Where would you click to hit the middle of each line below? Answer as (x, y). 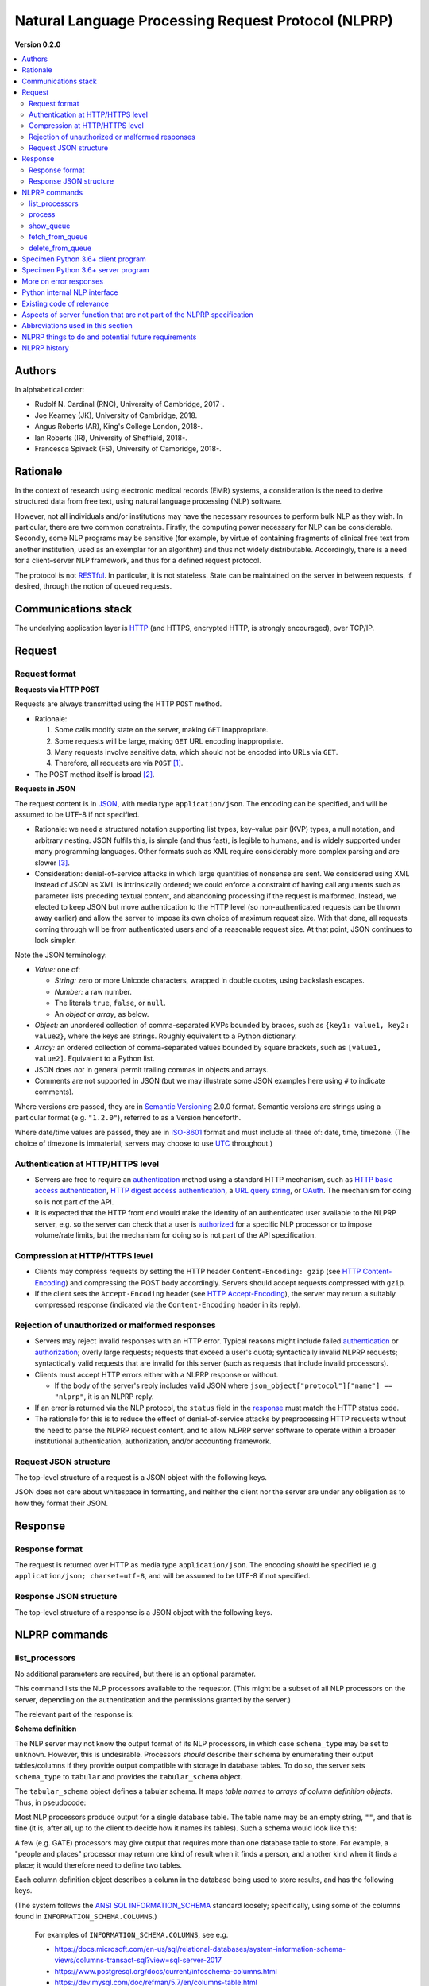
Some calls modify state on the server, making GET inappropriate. (161, 730)
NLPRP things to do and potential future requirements (109, 337)
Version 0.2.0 (38, 44)
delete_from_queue (60, 248)
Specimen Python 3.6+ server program (86, 270)
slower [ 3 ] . (52, 863)
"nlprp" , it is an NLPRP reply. (104, 1397)
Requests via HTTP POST (57, 690)
